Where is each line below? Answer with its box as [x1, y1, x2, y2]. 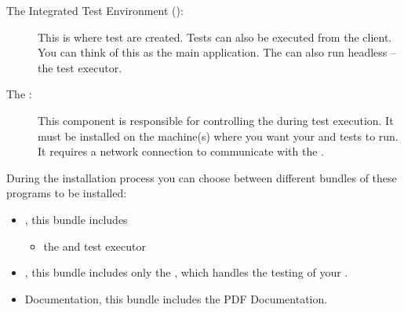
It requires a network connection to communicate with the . [38, 143, 324, 160]
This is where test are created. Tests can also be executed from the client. [38, 28, 392, 45]
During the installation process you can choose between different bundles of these [6, 169, 397, 185]
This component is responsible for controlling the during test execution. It [38, 112, 394, 128]
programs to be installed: [6, 185, 127, 201]
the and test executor [43, 237, 146, 254]
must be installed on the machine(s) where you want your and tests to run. [38, 127, 399, 144]
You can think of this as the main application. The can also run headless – [38, 44, 396, 61]
